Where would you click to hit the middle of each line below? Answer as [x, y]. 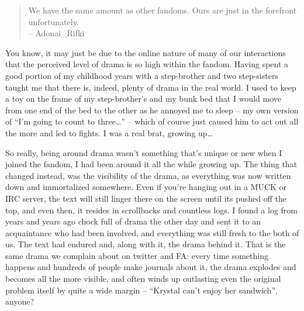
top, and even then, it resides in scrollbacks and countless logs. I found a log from [151, 210]
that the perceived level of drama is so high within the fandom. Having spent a [147, 64]
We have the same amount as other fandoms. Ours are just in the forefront [163, 10]
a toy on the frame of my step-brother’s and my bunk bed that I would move [143, 99]
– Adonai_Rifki [56, 33]
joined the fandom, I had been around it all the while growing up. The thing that [151, 164]
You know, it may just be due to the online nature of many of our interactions [146, 52]
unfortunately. [53, 21]
